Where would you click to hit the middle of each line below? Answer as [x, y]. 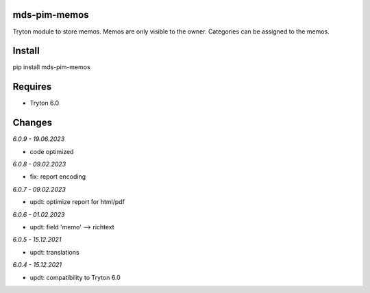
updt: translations [54, 252]
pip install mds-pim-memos [51, 67]
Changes [33, 123]
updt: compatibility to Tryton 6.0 [75, 277]
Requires [32, 87]
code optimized [52, 151]
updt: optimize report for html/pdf [77, 202]
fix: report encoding [58, 177]
